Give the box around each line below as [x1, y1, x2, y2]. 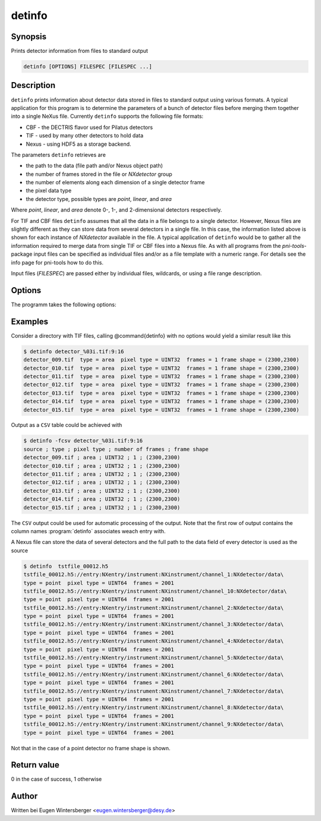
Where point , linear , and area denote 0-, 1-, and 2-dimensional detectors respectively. [11, 206, 222, 213]
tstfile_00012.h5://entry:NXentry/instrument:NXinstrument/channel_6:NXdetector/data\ [23, 671, 284, 678]
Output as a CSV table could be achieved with [11, 421, 122, 429]
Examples [11, 316, 49, 326]
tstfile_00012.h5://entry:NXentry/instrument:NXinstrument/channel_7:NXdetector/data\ [23, 687, 284, 694]
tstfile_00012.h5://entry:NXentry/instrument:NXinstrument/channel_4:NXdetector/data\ [23, 638, 284, 644]
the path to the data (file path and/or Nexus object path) [26, 162, 163, 169]
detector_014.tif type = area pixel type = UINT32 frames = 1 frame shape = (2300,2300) [23, 398, 300, 405]
